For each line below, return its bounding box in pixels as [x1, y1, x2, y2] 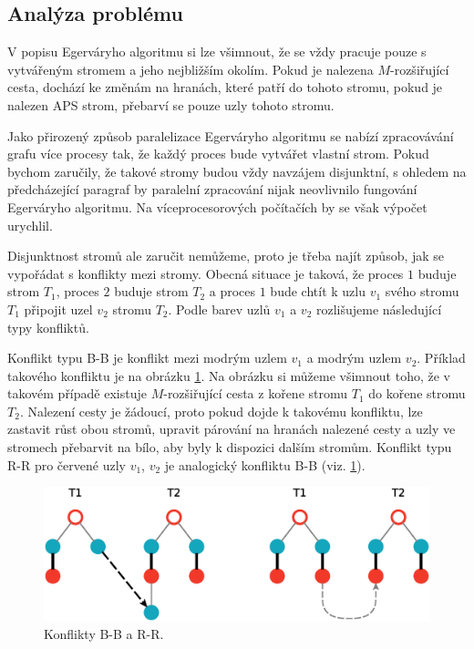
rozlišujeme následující [316, 299, 442, 318]
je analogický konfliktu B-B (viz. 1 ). [164, 455, 366, 474]
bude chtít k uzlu [270, 282, 366, 301]
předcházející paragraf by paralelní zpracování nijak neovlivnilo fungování [7, 180, 417, 199]
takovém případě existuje [7, 384, 147, 403]
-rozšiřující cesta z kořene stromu [163, 384, 348, 403]
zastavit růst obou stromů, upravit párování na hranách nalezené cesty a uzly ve [7, 419, 456, 438]
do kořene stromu [368, 384, 466, 403]
